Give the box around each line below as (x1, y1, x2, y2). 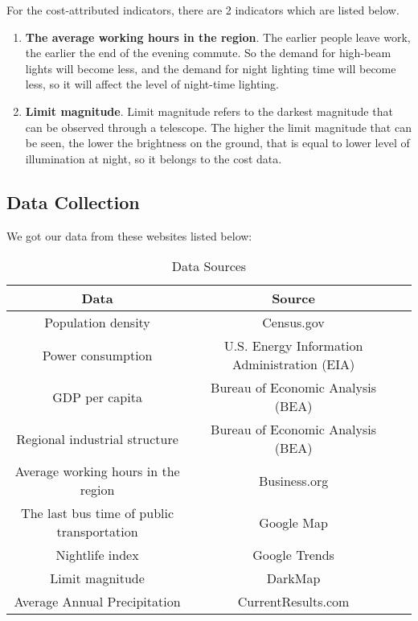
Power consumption (42, 345, 153, 364)
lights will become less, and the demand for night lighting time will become (25, 60, 396, 76)
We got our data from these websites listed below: (6, 227, 252, 244)
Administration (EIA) (232, 355, 355, 374)
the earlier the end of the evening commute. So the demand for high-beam (25, 44, 391, 61)
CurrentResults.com (237, 592, 350, 611)
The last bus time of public (21, 504, 174, 523)
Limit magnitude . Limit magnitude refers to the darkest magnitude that (25, 102, 393, 119)
